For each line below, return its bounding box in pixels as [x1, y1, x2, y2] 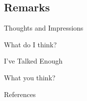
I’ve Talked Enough [4, 56, 63, 66]
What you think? [4, 72, 56, 82]
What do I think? [4, 39, 57, 49]
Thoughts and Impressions [4, 23, 84, 33]
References [4, 89, 36, 99]
